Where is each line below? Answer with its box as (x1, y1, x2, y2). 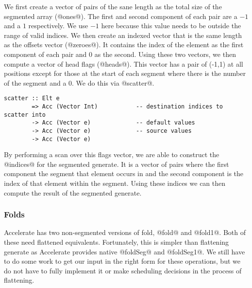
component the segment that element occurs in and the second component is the (4, 168, 244, 179)
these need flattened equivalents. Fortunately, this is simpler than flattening (4, 237, 229, 247)
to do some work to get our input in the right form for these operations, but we (4, 256, 240, 266)
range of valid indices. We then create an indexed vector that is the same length (4, 30, 242, 40)
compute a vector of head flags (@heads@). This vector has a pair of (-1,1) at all (4, 58, 243, 69)
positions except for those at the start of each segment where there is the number (4, 68, 246, 78)
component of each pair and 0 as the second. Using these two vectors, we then (4, 49, 236, 59)
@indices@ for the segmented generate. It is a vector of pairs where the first (4, 159, 229, 169)
